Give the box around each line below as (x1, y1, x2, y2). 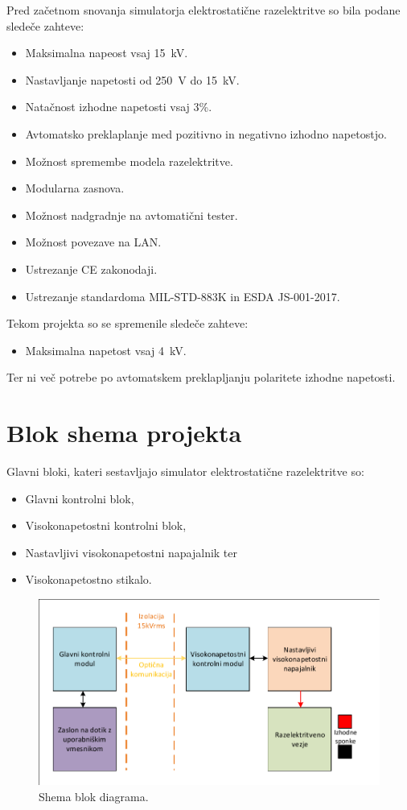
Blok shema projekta (6, 416, 242, 449)
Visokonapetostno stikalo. (25, 571, 152, 588)
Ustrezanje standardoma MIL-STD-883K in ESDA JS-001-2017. (25, 287, 340, 304)
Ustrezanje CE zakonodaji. (25, 260, 158, 277)
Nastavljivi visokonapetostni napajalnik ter (25, 543, 238, 560)
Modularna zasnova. (25, 180, 125, 196)
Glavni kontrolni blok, (25, 490, 134, 506)
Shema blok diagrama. (39, 787, 149, 804)
